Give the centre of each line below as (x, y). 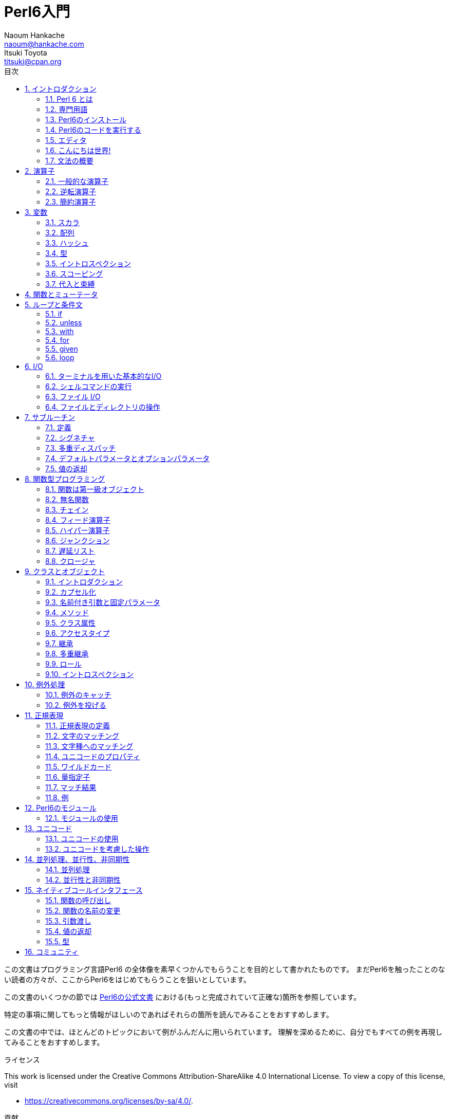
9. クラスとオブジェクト (65, 571)
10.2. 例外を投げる (76, 705)
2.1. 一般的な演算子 (77, 181)
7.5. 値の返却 (66, 468)
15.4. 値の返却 (69, 931)
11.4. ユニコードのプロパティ (93, 756)
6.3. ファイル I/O (73, 396)
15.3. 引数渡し (68, 921)
